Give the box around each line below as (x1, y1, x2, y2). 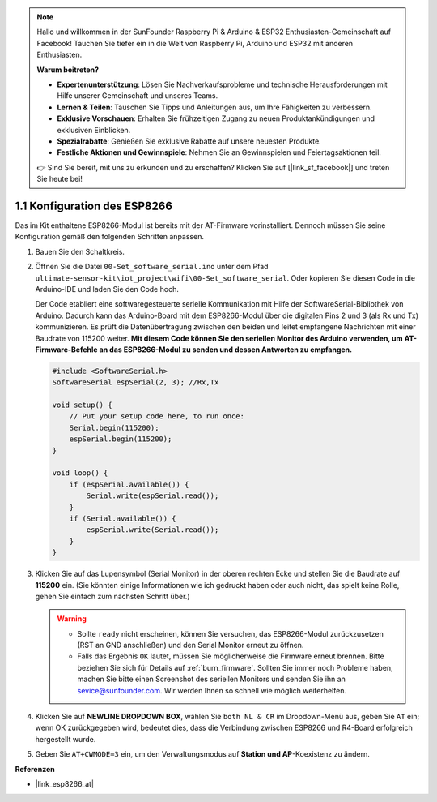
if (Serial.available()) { (69, 513, 177, 523)
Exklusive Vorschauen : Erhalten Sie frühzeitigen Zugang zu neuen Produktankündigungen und (57, 114, 375, 123)
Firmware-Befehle (35, 345, 98, 354)
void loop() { (52, 469, 108, 478)
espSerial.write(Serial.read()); (86, 525, 219, 534)
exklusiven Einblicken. (57, 125, 131, 135)
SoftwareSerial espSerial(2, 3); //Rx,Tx (52, 378, 219, 387)
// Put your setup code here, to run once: (69, 412, 244, 421)
